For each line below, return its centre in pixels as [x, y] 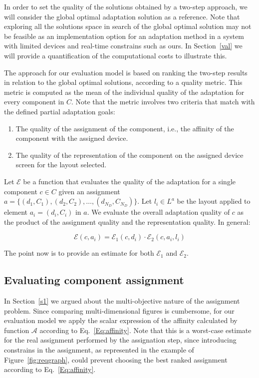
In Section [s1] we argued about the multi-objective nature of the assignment [122, 301]
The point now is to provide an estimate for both [79, 253]
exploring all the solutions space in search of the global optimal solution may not [128, 26]
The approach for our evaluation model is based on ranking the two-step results [126, 72]
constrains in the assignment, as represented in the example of [99, 350]
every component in [34, 102]
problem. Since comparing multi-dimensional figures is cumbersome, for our [119, 310]
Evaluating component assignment [94, 280]
